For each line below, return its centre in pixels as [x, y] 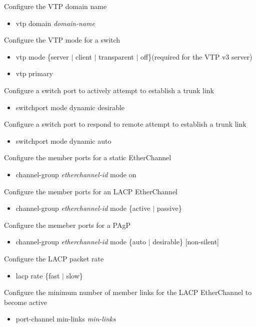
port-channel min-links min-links [66, 319]
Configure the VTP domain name [55, 6]
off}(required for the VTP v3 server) [196, 56]
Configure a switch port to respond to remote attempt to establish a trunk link [125, 124]
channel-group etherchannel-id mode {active [83, 208]
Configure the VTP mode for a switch [62, 40]
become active [25, 302]
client [84, 56]
